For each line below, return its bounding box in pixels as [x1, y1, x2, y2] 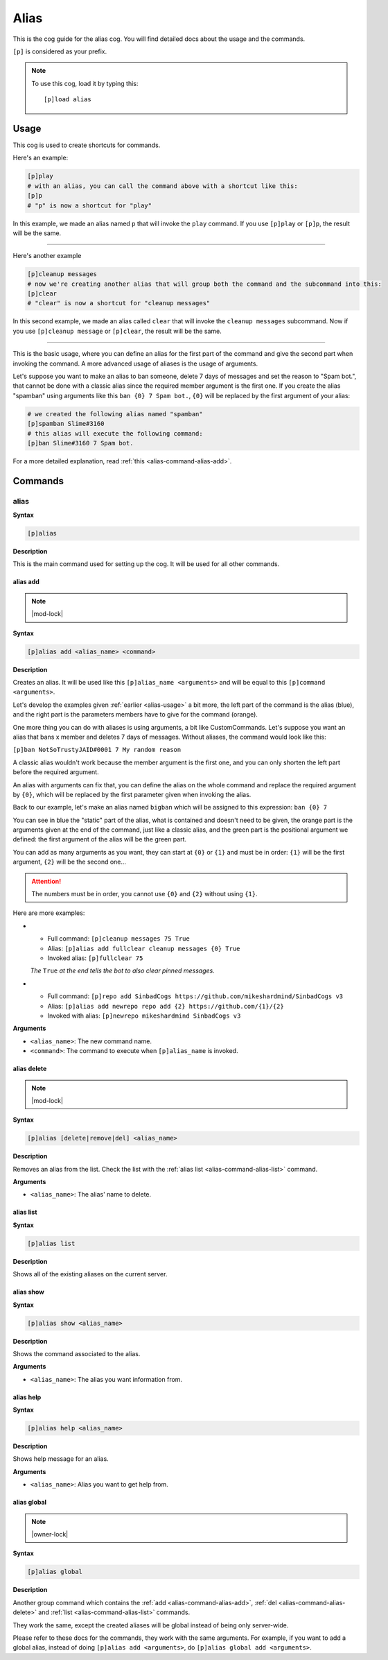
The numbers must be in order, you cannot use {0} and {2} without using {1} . [31, 890, 258, 898]
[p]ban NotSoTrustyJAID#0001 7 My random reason [12, 746, 182, 754]
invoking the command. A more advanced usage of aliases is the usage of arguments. [12, 359, 258, 368]
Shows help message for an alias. [12, 1455, 109, 1463]
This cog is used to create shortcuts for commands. [12, 141, 161, 149]
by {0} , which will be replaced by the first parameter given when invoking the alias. [12, 790, 252, 798]
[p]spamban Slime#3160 [27, 420, 105, 428]
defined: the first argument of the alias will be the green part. [12, 835, 187, 844]
